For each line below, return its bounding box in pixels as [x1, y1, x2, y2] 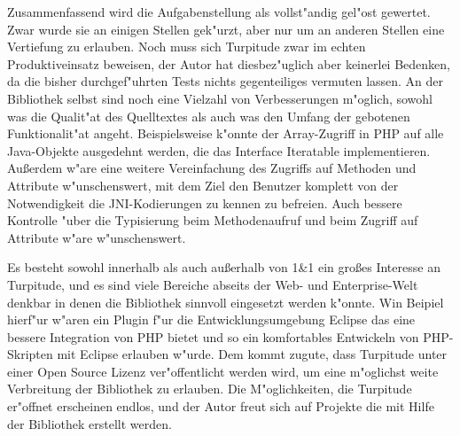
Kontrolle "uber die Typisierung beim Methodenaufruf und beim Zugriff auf [7, 211, 418, 230]
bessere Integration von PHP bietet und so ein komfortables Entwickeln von [7, 327, 419, 346]
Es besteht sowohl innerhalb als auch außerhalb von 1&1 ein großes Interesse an [7, 258, 441, 276]
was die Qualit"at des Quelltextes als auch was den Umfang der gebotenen [7, 106, 410, 125]
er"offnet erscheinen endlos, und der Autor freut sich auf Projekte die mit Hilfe [7, 397, 434, 416]
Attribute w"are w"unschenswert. [7, 228, 186, 246]
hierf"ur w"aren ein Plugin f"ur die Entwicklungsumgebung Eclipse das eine [7, 310, 416, 329]
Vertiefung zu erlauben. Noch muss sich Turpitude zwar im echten [7, 37, 366, 56]
